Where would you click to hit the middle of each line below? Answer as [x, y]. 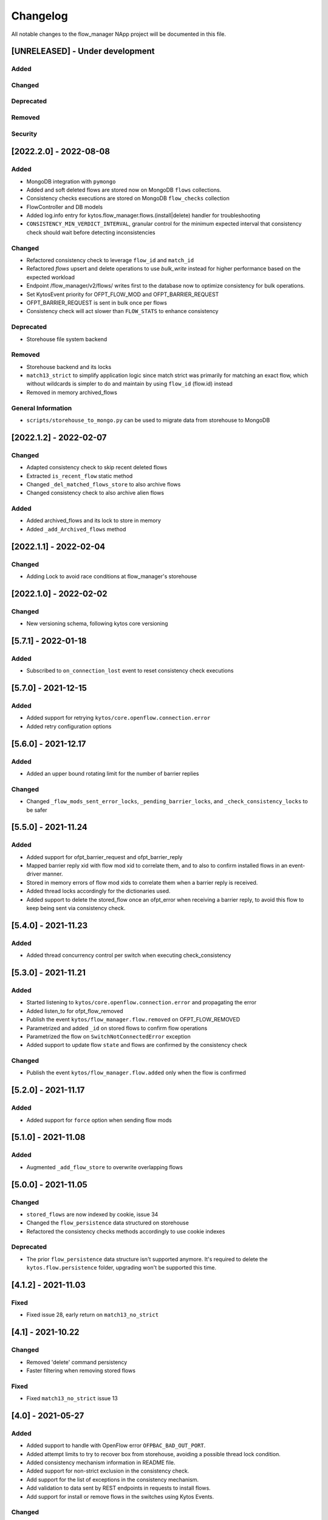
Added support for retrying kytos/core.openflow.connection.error [118, 718]
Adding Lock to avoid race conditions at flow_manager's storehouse [112, 576]
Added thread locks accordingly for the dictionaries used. [98, 891]
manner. [53, 874]
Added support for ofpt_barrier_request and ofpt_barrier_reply [104, 857]
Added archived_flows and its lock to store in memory [94, 520]
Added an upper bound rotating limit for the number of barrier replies [113, 773]
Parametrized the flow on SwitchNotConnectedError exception [108, 1036]
